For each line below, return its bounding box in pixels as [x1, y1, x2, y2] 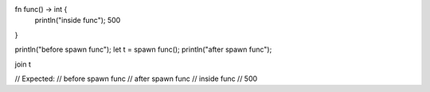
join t [14, 59, 31, 69]
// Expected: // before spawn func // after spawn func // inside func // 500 [14, 74, 258, 83]
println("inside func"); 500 [34, 16, 121, 25]
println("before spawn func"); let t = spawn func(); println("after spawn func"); [14, 44, 272, 55]
